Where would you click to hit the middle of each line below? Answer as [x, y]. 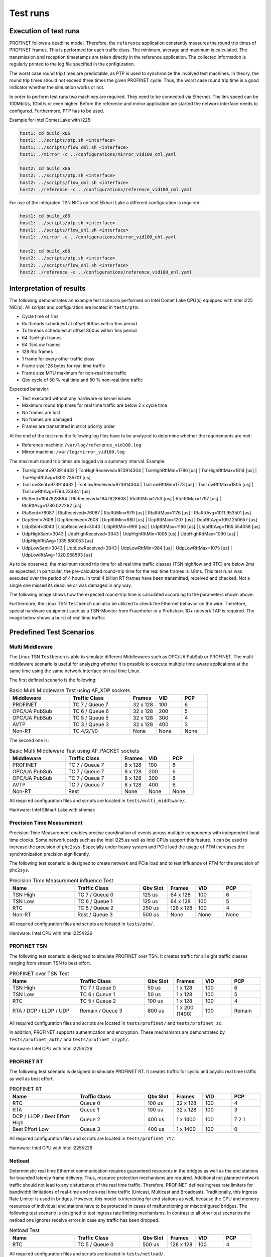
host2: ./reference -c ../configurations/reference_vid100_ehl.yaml [106, 272]
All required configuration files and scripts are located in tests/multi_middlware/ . [98, 800]
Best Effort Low [31, 1129]
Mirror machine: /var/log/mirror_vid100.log [73, 452]
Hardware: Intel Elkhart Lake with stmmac [52, 810]
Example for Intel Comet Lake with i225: [50, 120]
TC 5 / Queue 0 [96, 1244]
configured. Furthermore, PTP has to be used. [57, 111]
